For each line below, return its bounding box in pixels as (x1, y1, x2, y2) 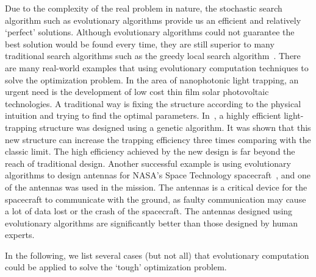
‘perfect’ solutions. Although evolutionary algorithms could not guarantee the (5, 26, 295, 38)
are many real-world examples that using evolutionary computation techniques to (5, 61, 309, 74)
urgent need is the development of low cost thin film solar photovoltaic (5, 85, 269, 98)
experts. (5, 228, 35, 241)
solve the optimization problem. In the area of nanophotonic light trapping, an (5, 73, 299, 86)
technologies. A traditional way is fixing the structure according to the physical (5, 97, 301, 110)
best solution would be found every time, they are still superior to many (5, 37, 275, 50)
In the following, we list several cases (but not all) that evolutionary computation (5, 248, 309, 261)
